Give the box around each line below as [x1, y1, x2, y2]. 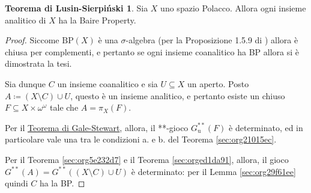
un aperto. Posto [187, 77, 249, 90]
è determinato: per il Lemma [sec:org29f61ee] [131, 165, 296, 177]
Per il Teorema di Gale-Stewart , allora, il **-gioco [5, 121, 189, 133]
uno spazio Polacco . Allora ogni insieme [160, 2, 306, 14]
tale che [50, 101, 79, 114]
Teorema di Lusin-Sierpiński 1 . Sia [5, 2, 148, 14]
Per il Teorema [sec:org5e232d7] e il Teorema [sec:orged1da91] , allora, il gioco [5, 153, 289, 165]
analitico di [5, 13, 46, 26]
